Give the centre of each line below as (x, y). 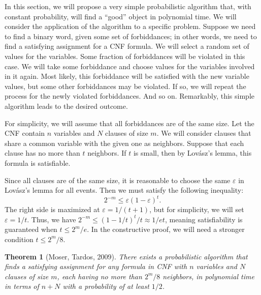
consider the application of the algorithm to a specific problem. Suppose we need (130, 26)
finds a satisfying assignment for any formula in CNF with (96, 266)
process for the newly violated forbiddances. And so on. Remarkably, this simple (129, 96)
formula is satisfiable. (38, 163)
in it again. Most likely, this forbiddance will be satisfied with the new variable (127, 76)
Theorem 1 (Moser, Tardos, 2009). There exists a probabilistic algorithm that (126, 256)
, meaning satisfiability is (204, 219)
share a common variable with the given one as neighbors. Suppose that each (124, 143)
